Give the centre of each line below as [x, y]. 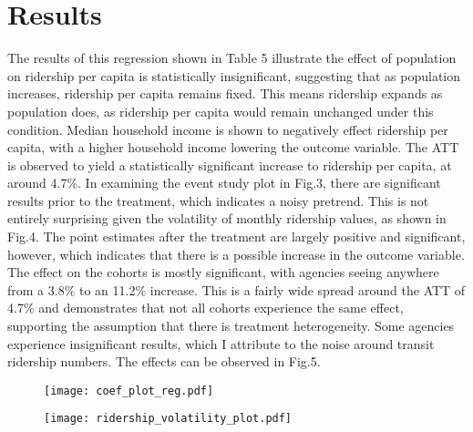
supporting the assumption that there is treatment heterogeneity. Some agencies [231, 326]
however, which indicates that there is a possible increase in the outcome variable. [236, 254]
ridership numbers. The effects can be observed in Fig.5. [164, 361]
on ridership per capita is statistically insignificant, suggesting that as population [234, 75]
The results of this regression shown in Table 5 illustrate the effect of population [232, 58]
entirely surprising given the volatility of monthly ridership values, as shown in [227, 218]
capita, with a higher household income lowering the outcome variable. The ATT [233, 147]
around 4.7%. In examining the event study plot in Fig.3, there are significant [224, 183]
